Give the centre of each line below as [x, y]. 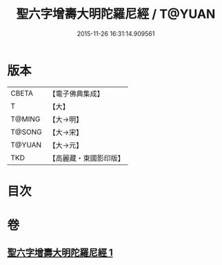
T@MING [26, 119]
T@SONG [27, 131]
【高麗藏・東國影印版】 [87, 158]
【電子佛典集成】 [77, 94]
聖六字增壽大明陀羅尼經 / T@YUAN [116, 14]
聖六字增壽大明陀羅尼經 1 [60, 253]
